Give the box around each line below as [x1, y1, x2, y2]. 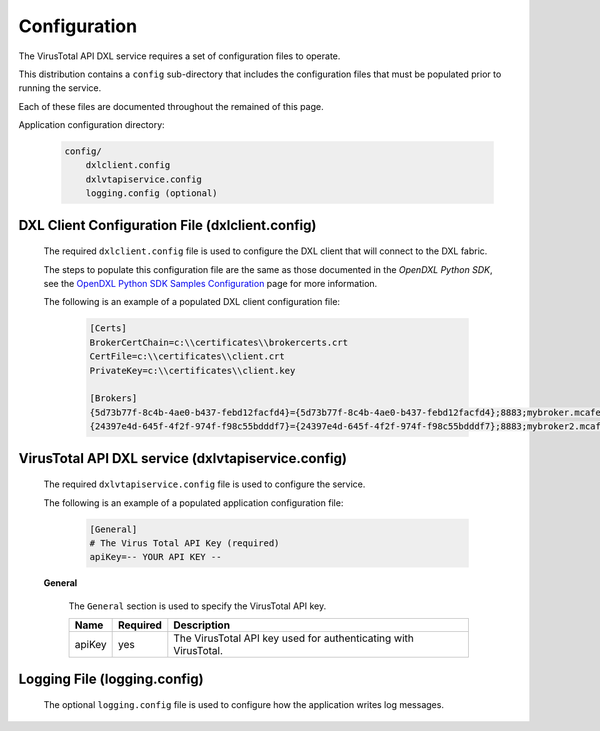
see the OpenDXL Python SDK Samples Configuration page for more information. [43, 278, 378, 290]
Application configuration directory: [18, 119, 165, 131]
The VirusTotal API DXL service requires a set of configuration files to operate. [18, 50, 341, 62]
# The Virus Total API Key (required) [89, 537, 280, 549]
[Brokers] [89, 393, 138, 404]
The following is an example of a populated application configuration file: [43, 496, 344, 509]
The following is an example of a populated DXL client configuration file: [43, 296, 340, 308]
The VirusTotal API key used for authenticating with [173, 631, 414, 645]
